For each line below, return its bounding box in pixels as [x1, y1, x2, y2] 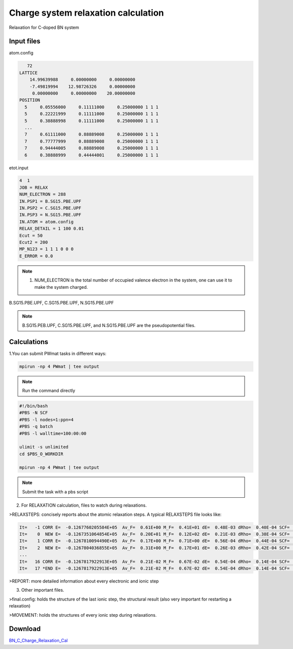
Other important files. [21, 587, 64, 593]
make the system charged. [34, 284, 88, 290]
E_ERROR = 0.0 [19, 253, 53, 259]
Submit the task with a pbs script [22, 488, 88, 494]
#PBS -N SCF [19, 410, 48, 416]
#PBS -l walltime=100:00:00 [19, 431, 86, 436]
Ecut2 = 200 [19, 240, 48, 245]
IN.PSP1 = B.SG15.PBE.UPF [19, 198, 82, 204]
